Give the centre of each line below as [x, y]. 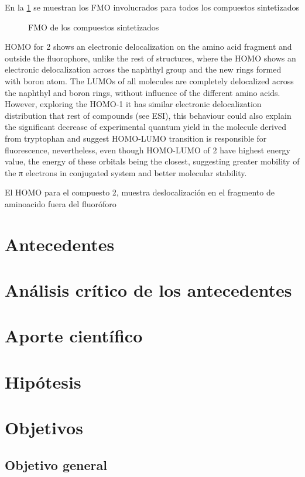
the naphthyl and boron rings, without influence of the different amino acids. [143, 92]
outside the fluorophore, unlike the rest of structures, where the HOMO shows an [150, 58]
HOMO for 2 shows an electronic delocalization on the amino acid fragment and [148, 47]
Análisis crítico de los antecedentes [148, 290]
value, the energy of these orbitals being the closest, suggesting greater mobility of [152, 161]
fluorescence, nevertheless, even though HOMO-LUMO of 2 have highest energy [148, 150]
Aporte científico [74, 336]
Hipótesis [43, 381]
